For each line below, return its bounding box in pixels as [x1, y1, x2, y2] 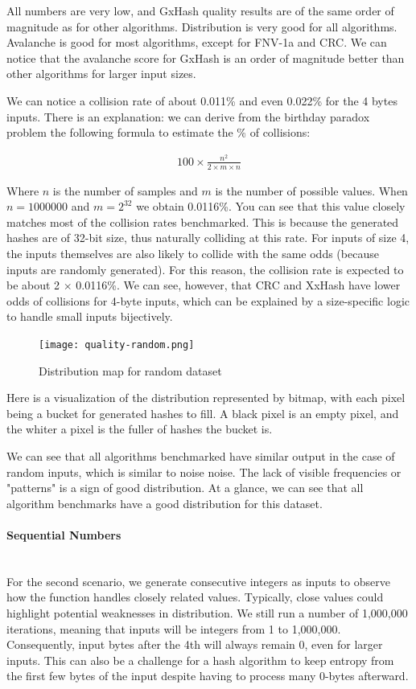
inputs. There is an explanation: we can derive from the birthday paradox [6, 108, 370, 125]
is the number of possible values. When [215, 182, 408, 199]
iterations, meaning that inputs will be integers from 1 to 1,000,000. [6, 620, 341, 637]
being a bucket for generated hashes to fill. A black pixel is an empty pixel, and [6, 404, 399, 421]
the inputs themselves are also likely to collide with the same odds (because [6, 245, 379, 262]
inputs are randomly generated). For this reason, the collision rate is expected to [6, 260, 404, 277]
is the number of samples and [52, 182, 198, 199]
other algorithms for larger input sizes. [6, 65, 196, 82]
